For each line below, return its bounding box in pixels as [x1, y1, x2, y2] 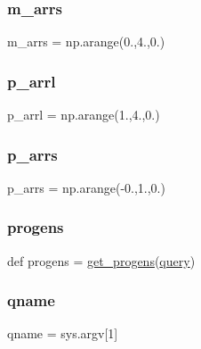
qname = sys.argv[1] [7, 324, 118, 343]
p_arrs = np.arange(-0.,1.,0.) [7, 178, 165, 196]
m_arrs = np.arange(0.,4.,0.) [7, 32, 165, 51]
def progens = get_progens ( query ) [7, 251, 196, 270]
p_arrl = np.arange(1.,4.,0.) [7, 105, 160, 124]
